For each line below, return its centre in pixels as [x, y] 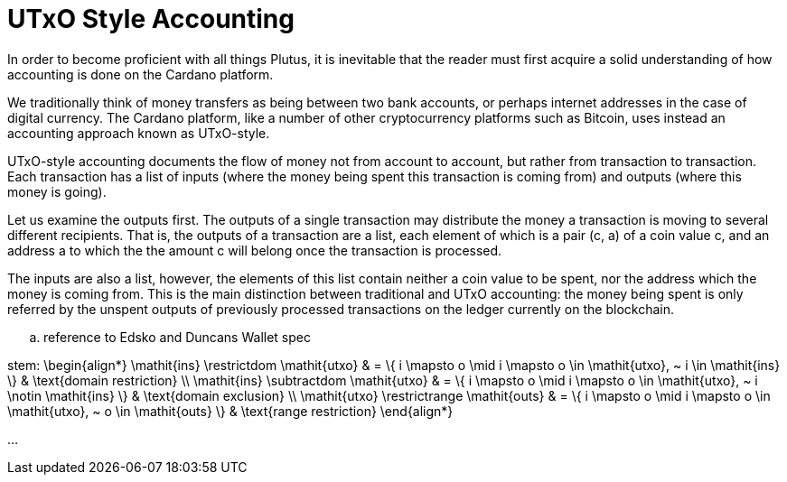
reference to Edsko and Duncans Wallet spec [177, 337]
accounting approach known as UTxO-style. [139, 133]
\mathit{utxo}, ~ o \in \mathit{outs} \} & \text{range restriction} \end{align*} [230, 411]
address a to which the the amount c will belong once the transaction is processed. [255, 250]
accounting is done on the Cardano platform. [141, 74]
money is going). [57, 191]
